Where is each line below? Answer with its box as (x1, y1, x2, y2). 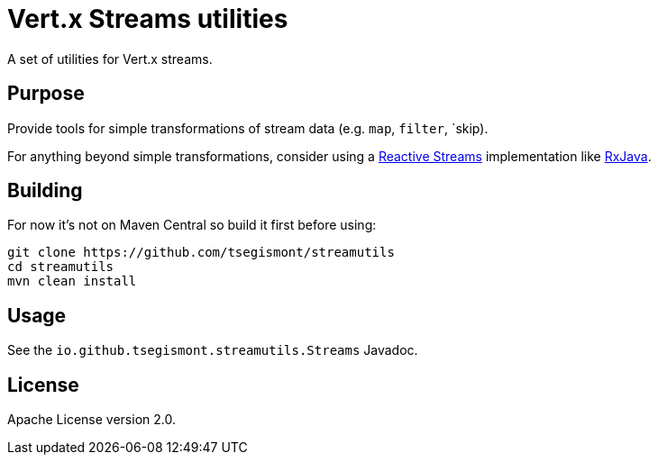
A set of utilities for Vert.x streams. (7, 50, 213, 67)
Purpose (7, 82, 85, 105)
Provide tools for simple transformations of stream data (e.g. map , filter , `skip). (7, 120, 489, 136)
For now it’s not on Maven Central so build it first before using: (7, 217, 377, 233)
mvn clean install (7, 274, 137, 289)
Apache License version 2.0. (7, 412, 176, 428)
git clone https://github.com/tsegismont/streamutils (7, 245, 395, 260)
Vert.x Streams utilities (7, 4, 288, 34)
